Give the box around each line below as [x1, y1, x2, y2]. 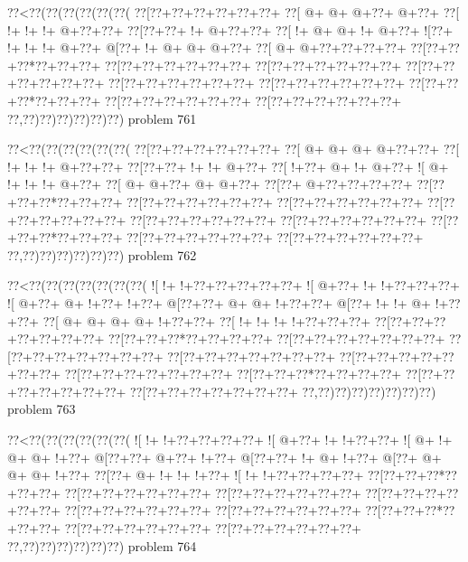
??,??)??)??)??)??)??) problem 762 [7, 245, 197, 264]
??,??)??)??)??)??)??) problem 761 [7, 108, 197, 127]
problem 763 [7, 399, 76, 418]
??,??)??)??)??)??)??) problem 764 [7, 536, 197, 555]
